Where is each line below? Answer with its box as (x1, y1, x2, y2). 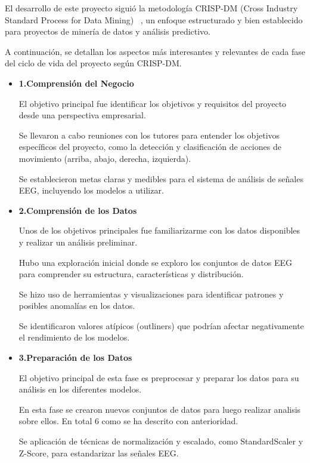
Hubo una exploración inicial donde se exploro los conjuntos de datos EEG (18, 256, 293, 268)
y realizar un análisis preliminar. (18, 235, 138, 248)
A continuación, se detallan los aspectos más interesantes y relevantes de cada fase (5, 45, 305, 57)
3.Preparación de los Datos (18, 351, 132, 364)
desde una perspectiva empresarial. (18, 109, 146, 121)
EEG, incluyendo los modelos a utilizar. (18, 184, 164, 197)
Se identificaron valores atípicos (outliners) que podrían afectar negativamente (18, 319, 304, 332)
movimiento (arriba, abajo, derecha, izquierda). (18, 152, 191, 164)
